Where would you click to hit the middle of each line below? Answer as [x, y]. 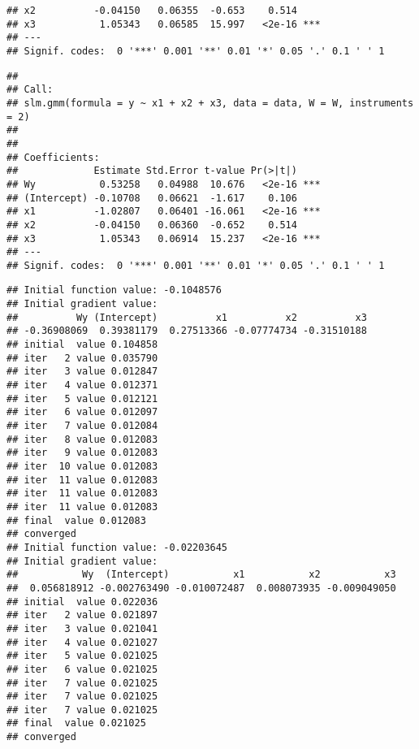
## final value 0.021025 [76, 723]
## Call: [30, 90]
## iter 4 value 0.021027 [82, 642]
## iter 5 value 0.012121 [82, 398]
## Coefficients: [53, 157]
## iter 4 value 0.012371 [82, 385]
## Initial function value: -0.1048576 [114, 290]
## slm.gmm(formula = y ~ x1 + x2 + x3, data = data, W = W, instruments [210, 103]
